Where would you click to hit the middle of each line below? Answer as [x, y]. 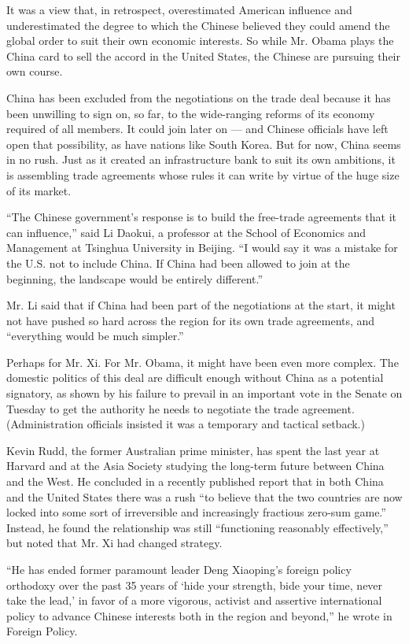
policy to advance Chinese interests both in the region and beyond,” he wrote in [199, 615]
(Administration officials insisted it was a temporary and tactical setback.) [186, 424]
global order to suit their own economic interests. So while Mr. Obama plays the [200, 41]
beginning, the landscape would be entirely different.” [135, 278]
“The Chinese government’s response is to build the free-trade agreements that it [202, 217]
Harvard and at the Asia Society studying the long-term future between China [195, 466]
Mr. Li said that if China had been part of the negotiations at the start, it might [201, 305]
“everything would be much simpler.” [95, 336]
